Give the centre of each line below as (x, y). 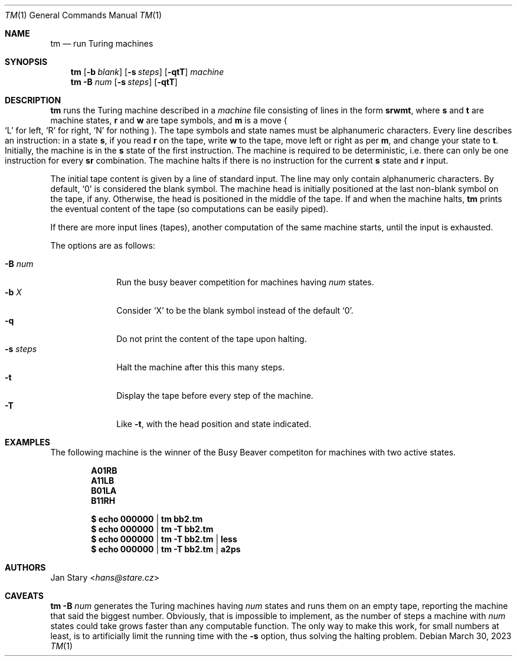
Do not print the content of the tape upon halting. (212, 339)
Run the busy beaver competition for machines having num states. (245, 282)
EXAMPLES (27, 442)
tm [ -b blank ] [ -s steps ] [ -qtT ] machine (147, 72)
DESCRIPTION (33, 100)
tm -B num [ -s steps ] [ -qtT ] (124, 82)
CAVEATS (24, 596)
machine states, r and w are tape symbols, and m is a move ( (169, 120)
